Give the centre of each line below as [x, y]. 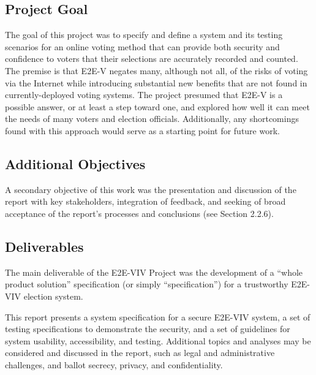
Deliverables [44, 246]
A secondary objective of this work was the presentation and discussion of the [151, 189]
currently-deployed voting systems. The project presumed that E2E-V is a [144, 95]
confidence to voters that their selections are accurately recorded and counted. [152, 59]
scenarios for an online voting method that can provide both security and [142, 46]
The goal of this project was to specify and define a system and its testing [144, 35]
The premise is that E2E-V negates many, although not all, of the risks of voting [156, 70]
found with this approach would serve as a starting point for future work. [142, 130]
